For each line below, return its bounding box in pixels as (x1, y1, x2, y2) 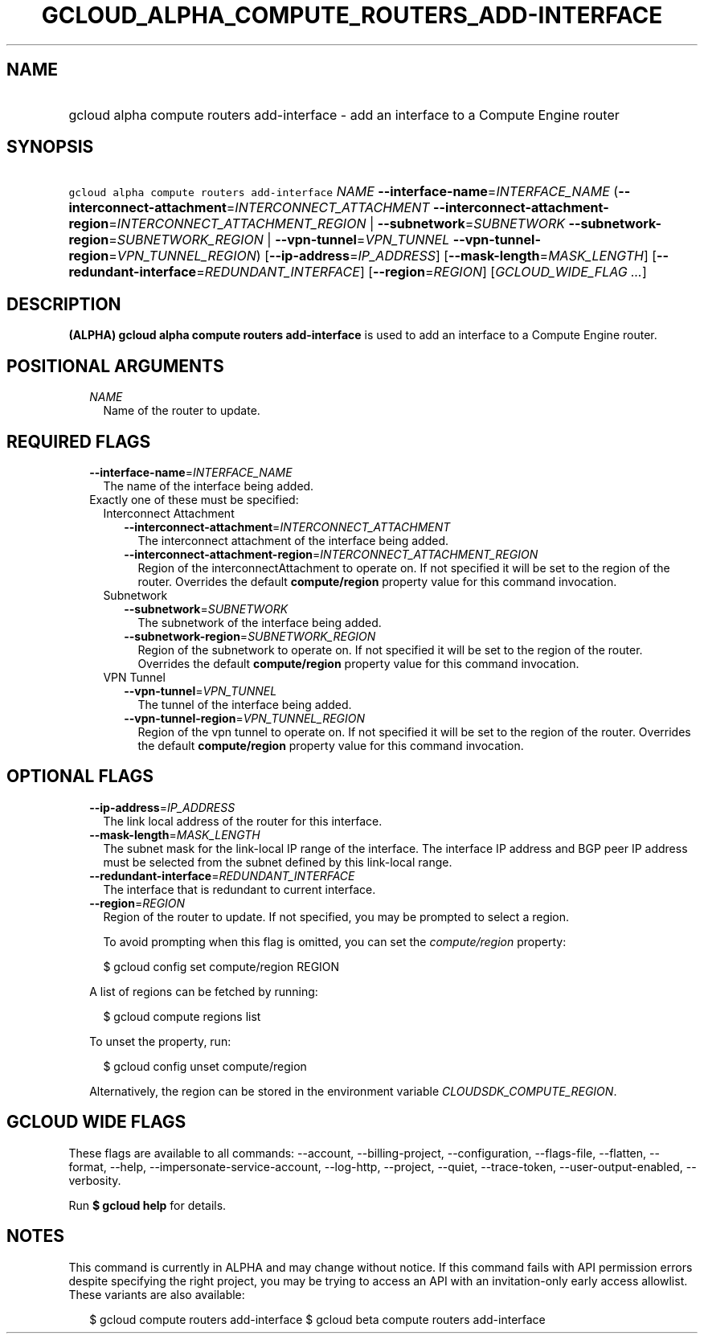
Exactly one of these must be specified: (89, 492, 299, 506)
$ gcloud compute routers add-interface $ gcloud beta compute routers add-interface (89, 1312, 546, 1326)
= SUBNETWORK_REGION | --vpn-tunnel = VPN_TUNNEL (108, 232, 450, 248)
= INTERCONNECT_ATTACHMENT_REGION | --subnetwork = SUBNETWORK (108, 215, 565, 232)
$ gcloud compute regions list (103, 1009, 261, 1023)
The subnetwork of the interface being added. (137, 615, 382, 629)
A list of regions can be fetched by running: (89, 984, 318, 998)
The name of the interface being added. (103, 478, 314, 493)
